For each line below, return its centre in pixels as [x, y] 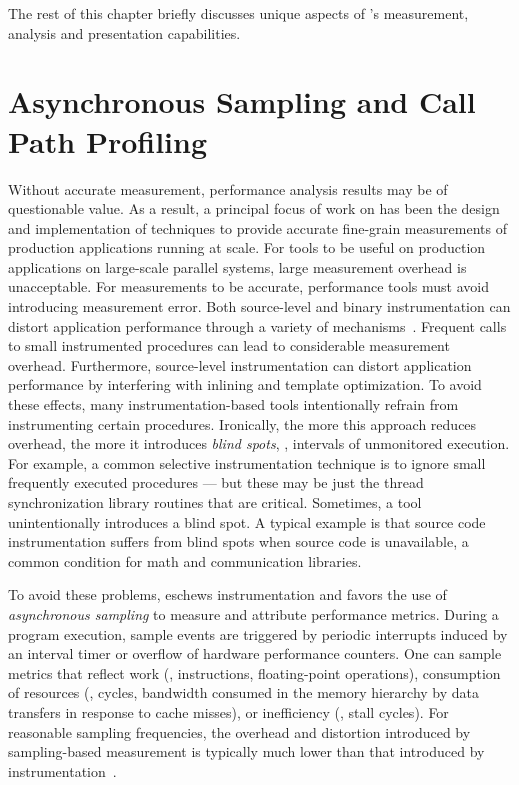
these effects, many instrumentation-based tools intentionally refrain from [233, 404]
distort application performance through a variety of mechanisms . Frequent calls [257, 325]
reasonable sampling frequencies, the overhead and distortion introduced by [239, 731]
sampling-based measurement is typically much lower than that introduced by [246, 751]
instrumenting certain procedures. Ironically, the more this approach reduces [242, 423]
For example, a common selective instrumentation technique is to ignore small [247, 462]
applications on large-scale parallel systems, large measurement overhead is [237, 266]
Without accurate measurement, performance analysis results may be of [228, 188]
